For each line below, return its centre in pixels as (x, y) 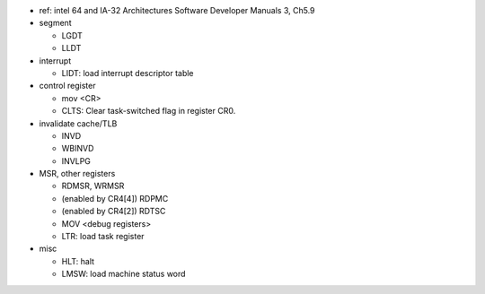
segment (55, 23)
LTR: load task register (103, 237)
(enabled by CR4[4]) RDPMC (115, 198)
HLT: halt (78, 261)
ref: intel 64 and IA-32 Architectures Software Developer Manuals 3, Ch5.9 (177, 10)
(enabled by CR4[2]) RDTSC (114, 212)
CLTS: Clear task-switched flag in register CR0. (149, 111)
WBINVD (78, 149)
